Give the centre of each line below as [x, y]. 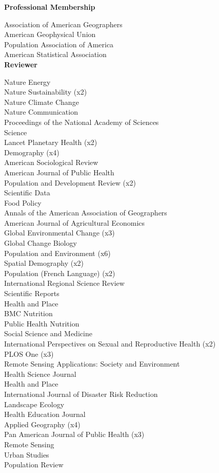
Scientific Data [27, 193]
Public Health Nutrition [42, 323]
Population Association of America [59, 44]
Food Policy [23, 202]
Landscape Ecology [34, 404]
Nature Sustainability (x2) [46, 92]
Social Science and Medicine [48, 333]
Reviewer [21, 64]
